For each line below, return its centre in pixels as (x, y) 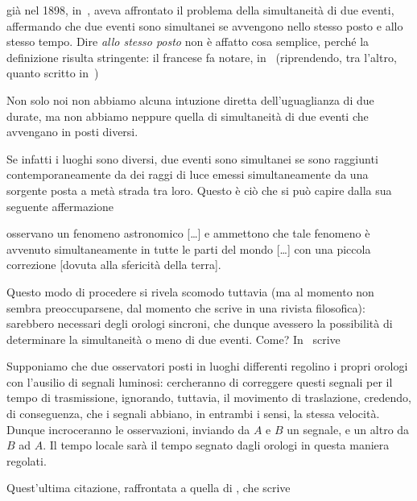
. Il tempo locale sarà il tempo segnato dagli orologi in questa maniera (216, 445)
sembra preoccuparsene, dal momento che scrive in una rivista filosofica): (186, 307)
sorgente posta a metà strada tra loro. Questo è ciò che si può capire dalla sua (199, 190)
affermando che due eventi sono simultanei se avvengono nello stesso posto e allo (205, 25)
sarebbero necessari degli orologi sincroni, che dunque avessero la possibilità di (200, 323)
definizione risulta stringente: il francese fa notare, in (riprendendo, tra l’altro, (202, 57)
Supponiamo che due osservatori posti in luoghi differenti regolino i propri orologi (207, 366)
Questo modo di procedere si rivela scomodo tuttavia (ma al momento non (190, 291)
